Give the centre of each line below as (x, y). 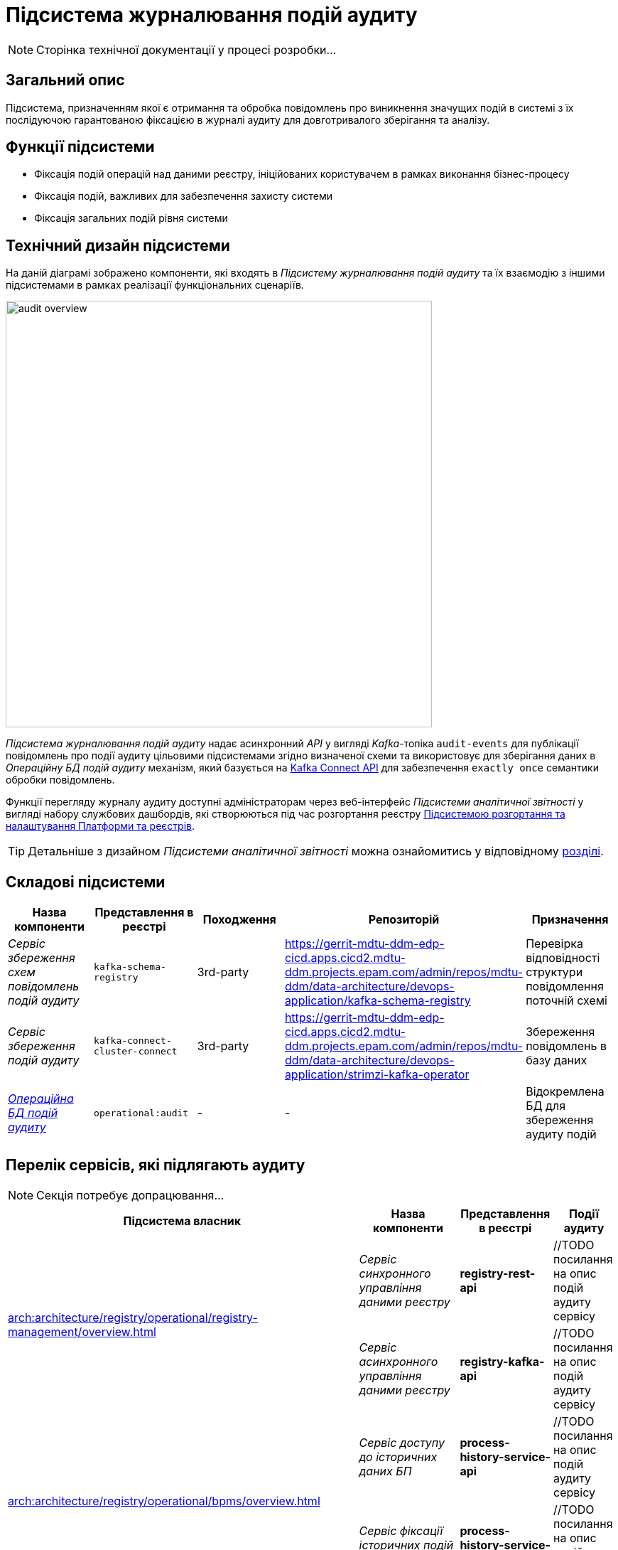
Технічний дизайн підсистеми (118, 245)
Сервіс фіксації (401, 1530)
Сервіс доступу (402, 1442)
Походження (239, 920)
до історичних (398, 1457)
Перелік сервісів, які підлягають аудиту (156, 1165)
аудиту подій (561, 1134)
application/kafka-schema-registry (378, 1001)
